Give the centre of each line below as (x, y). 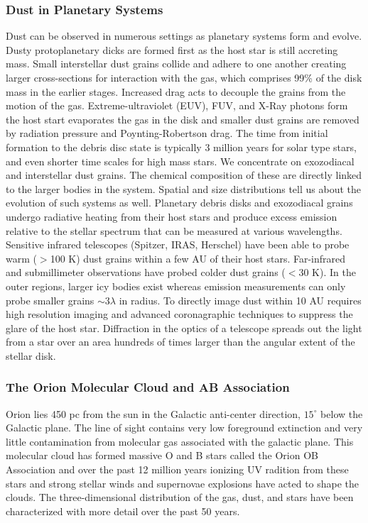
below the (342, 413)
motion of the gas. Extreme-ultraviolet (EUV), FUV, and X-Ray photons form (177, 105)
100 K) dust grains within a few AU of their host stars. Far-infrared (198, 258)
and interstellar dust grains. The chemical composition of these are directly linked (184, 175)
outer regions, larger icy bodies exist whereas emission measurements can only (176, 286)
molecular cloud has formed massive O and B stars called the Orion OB (162, 455)
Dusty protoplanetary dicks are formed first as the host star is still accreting (172, 49)
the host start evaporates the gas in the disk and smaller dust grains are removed (183, 119)
